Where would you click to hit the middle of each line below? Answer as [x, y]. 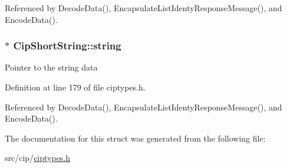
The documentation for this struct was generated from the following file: [135, 138]
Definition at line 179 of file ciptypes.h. [75, 87]
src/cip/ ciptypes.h [38, 158]
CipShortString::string [67, 46]
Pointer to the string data [51, 67]
